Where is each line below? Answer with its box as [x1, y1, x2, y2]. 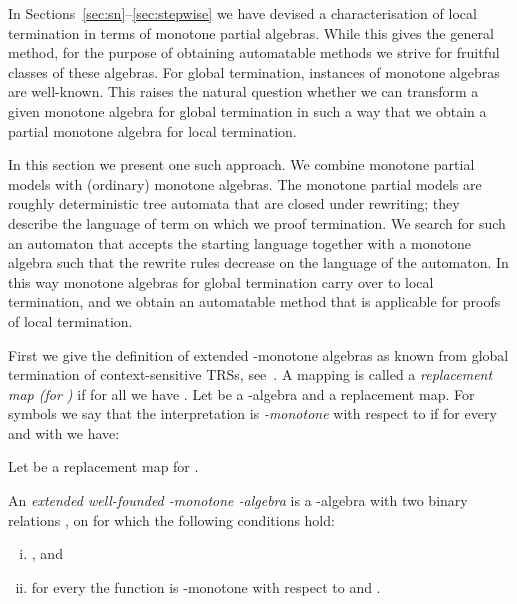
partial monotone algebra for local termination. [8, 120, 297, 141]
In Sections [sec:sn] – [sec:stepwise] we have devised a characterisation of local [8, 3, 477, 23]
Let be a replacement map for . [8, 456, 199, 477]
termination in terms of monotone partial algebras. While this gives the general [8, 22, 494, 43]
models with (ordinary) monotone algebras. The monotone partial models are [8, 173, 482, 194]
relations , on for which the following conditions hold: [8, 509, 335, 530]
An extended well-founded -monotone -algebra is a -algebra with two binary [8, 490, 468, 511]
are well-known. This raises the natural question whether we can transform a [8, 81, 479, 102]
